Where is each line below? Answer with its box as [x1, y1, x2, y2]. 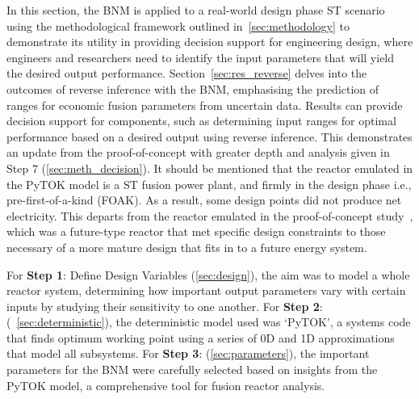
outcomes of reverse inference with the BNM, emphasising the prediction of [6, 80, 379, 97]
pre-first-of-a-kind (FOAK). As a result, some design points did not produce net [6, 191, 402, 208]
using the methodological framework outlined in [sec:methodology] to [6, 17, 350, 34]
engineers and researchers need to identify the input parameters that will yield [6, 48, 395, 65]
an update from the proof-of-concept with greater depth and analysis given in [6, 144, 390, 161]
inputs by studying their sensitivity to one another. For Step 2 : [6, 297, 323, 314]
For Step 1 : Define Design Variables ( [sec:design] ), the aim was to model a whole [6, 266, 410, 283]
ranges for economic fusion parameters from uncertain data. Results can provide [6, 96, 403, 113]
